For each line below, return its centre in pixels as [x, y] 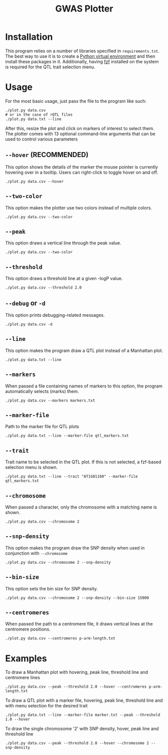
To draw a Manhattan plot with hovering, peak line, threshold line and [77, 672]
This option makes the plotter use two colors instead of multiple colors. [78, 208]
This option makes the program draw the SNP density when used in [75, 548]
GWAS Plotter [84, 9]
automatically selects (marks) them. [42, 391]
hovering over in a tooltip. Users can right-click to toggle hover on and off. [82, 172]
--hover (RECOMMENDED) [47, 155]
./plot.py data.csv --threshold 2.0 [43, 288]
